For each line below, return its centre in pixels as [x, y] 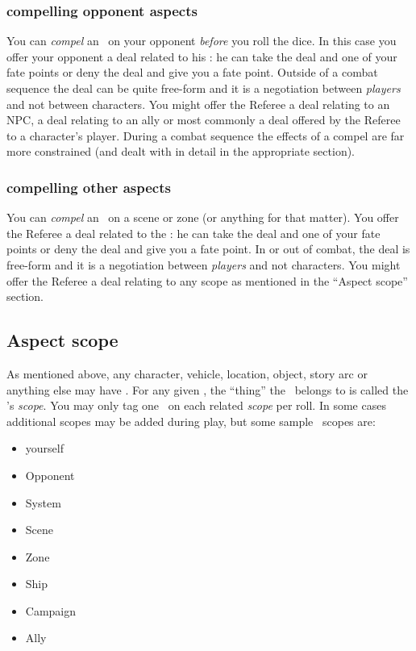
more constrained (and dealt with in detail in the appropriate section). [181, 151]
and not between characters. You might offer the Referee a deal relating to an [198, 104]
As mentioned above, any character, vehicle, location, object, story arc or [187, 373]
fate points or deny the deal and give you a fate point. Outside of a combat [192, 72]
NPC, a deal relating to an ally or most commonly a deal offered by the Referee [204, 120]
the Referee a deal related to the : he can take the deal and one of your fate [193, 233]
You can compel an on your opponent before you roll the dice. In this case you [202, 41]
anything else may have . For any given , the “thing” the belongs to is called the [208, 389]
